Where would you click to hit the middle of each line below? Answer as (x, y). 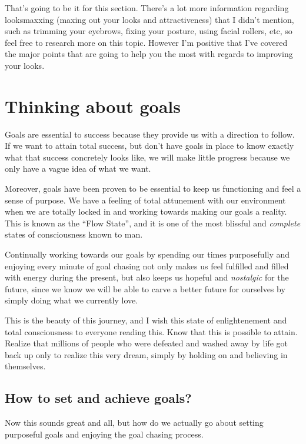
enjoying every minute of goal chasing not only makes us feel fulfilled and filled (147, 266)
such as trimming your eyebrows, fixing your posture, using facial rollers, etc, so (149, 31)
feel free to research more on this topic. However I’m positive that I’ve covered (146, 42)
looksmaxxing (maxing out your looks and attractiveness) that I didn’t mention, (149, 19)
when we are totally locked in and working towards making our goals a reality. (146, 211)
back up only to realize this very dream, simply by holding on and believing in (146, 354)
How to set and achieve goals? (98, 398)
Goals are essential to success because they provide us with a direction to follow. (150, 134)
